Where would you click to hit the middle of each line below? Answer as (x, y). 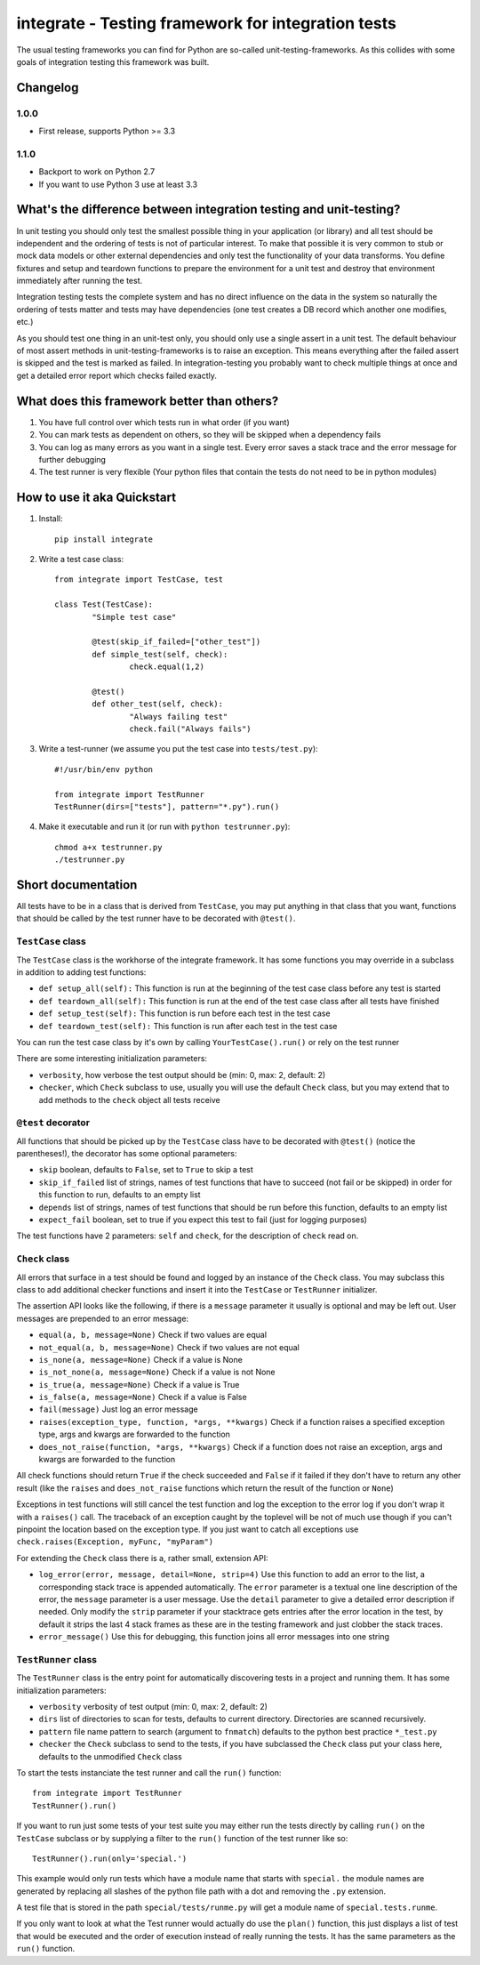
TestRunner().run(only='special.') (110, 1858)
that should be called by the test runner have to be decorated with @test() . (156, 918)
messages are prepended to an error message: (103, 1318)
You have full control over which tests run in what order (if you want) (164, 422)
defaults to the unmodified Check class (110, 1756)
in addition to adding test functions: (81, 972)
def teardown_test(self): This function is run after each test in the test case (188, 1026)
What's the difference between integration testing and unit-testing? (208, 209)
